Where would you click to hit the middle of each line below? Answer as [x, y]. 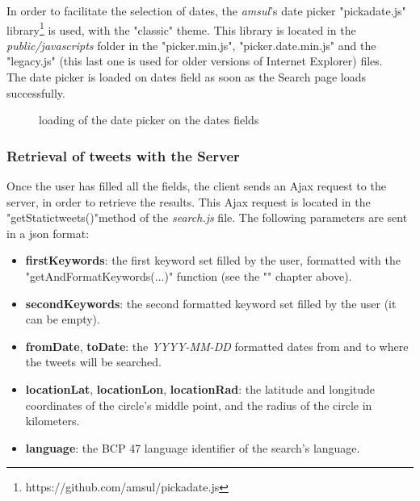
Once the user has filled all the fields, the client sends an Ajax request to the [196, 186]
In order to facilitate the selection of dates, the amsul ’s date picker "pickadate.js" [206, 10]
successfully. [36, 92]
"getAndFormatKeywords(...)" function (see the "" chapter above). [189, 276]
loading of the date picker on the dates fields [149, 120]
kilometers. [52, 421]
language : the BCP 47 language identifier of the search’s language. [193, 447]
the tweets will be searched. [93, 362]
